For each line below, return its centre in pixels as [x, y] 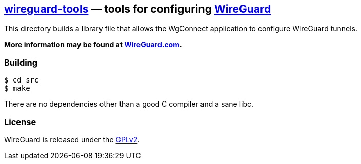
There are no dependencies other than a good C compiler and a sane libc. [129, 104]
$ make [17, 88]
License [20, 122]
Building [21, 62]
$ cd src [22, 80]
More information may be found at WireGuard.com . [93, 45]
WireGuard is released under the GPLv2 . [72, 139]
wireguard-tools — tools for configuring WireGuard [138, 9]
